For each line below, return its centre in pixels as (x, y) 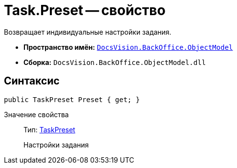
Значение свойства (36, 114)
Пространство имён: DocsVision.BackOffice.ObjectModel (128, 47)
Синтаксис (32, 81)
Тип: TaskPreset (49, 129)
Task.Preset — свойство (85, 10)
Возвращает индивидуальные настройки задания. (88, 32)
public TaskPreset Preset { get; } (72, 99)
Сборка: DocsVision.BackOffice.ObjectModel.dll (115, 62)
